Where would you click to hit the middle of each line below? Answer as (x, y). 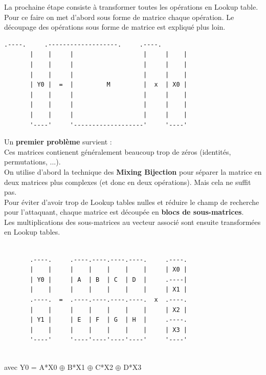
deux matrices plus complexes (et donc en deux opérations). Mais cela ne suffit (128, 182)
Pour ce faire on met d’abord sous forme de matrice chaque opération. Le (119, 17)
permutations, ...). (32, 162)
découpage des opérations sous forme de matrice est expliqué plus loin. (115, 27)
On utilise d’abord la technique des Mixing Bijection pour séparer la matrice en (133, 171)
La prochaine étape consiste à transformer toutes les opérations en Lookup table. (131, 7)
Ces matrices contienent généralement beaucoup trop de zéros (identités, (118, 151)
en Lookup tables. (32, 232)
